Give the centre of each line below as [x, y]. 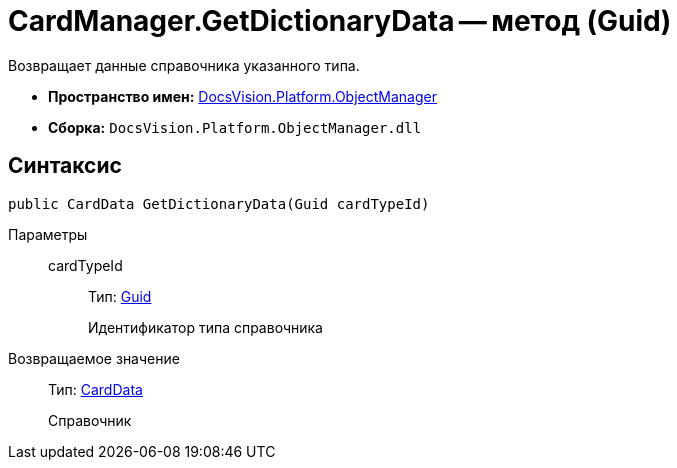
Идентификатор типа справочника [205, 327]
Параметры [48, 234]
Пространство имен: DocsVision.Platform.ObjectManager [242, 96]
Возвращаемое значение [94, 358]
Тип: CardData [95, 389]
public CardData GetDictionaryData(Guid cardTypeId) [219, 203]
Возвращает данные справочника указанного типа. [184, 65]
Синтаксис [65, 166]
